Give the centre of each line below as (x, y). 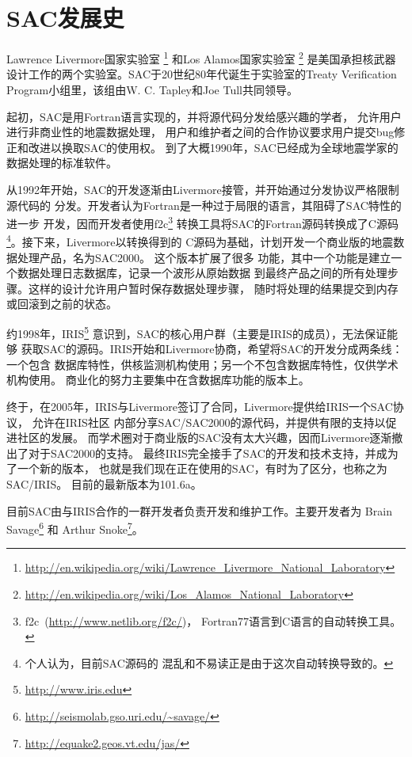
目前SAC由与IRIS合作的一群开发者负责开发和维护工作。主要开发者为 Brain (199, 510)
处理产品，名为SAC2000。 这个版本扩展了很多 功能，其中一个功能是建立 (204, 257)
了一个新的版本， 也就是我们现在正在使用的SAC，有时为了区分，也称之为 (197, 468)
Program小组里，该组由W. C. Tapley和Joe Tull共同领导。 (152, 89)
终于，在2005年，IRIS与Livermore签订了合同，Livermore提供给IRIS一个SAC (200, 407)
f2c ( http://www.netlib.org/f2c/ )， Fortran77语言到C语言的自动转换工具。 (213, 620)
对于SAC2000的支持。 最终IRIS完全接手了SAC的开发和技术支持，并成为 (213, 453)
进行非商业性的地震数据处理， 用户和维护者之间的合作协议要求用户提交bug (200, 132)
